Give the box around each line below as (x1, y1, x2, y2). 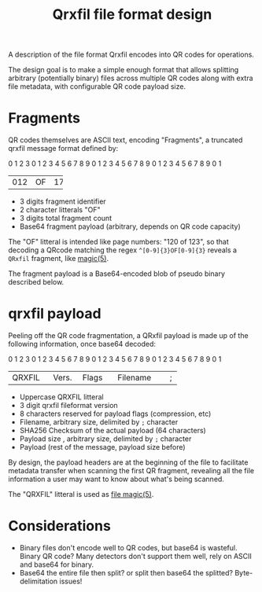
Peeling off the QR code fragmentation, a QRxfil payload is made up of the (8, 331, 249, 340)
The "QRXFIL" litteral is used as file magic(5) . (8, 490, 154, 499)
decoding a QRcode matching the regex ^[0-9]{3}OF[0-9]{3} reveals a (8, 245, 238, 255)
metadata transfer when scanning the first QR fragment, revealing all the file (8, 466, 254, 476)
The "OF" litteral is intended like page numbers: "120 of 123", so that (8, 237, 230, 247)
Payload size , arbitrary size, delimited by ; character (19, 434, 192, 443)
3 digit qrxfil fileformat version (19, 401, 118, 410)
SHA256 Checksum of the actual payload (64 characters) (19, 426, 206, 436)
